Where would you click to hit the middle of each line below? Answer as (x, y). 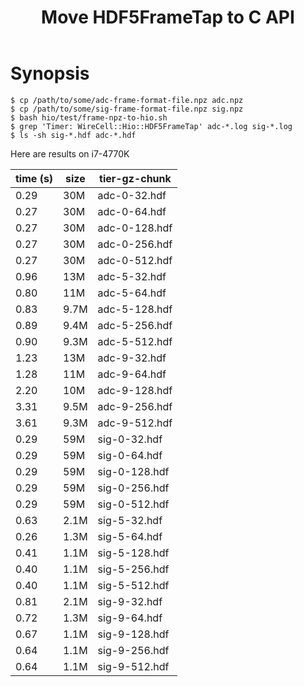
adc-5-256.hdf (135, 325)
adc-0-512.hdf (135, 260)
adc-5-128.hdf (135, 309)
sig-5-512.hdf (133, 585)
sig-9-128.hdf (133, 634)
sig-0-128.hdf (133, 471)
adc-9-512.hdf (135, 423)
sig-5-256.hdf (133, 569)
